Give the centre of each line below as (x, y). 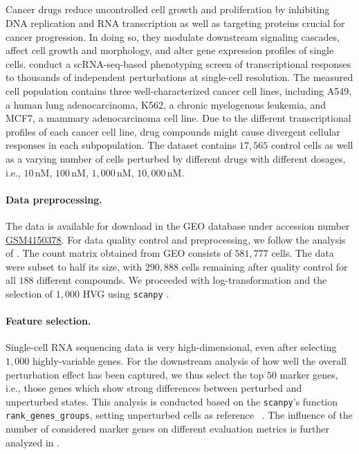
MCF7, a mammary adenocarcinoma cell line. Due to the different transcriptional (178, 118)
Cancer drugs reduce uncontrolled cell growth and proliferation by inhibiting (168, 9)
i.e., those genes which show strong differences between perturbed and (154, 388)
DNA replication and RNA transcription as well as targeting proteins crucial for (175, 22)
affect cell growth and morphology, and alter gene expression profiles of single (170, 50)
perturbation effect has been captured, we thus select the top (135, 374)
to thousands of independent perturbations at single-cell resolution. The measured (179, 77)
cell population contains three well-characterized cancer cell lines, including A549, (179, 90)
